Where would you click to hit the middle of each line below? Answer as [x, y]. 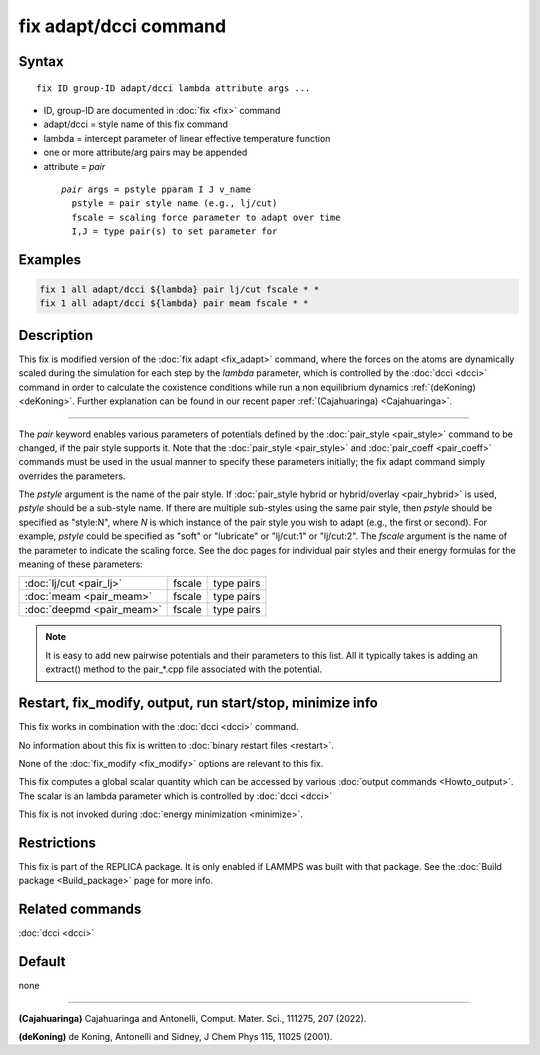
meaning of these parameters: [81, 564]
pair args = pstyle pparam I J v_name [156, 189]
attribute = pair [74, 166]
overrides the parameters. [72, 476]
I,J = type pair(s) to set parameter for [174, 231]
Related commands [80, 909]
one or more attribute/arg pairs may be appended [145, 152]
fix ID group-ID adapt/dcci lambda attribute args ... [173, 88]
